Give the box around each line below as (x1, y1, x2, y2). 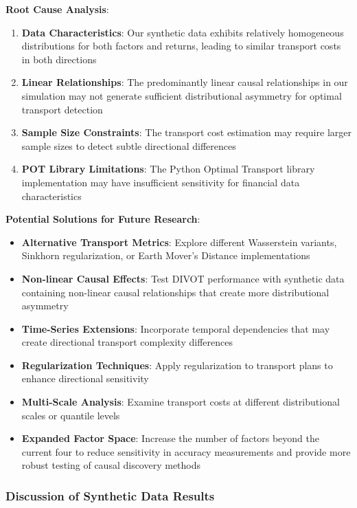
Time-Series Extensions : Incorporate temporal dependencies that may (21, 321, 330, 335)
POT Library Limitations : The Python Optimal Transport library (21, 162, 315, 176)
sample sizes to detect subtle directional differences (21, 138, 236, 153)
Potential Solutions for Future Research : (5, 212, 200, 226)
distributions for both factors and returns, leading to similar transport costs (21, 38, 341, 53)
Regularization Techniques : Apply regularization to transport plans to (21, 357, 333, 372)
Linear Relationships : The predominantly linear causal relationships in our (21, 75, 348, 89)
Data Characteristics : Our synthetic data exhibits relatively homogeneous (21, 25, 344, 39)
